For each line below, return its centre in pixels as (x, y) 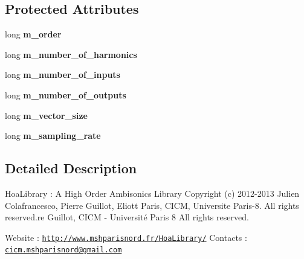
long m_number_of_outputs (66, 94)
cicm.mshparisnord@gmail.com (63, 250)
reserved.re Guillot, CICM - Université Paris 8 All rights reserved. (127, 217)
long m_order (33, 34)
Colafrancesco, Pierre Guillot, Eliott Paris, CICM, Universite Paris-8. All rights (152, 205)
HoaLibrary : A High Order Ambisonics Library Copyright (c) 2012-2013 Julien (152, 193)
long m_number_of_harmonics (71, 54)
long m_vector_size (46, 115)
